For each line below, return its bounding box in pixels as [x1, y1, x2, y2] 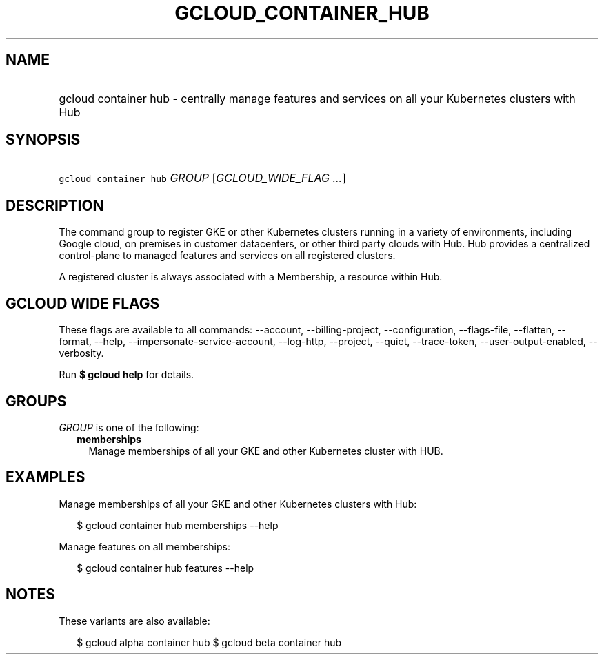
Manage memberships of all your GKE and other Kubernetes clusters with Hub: [59, 497, 417, 510]
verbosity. [59, 347, 104, 360]
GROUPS [6, 392, 67, 410]
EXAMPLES [6, 468, 85, 486]
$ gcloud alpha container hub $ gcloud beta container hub [77, 636, 342, 648]
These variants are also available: [59, 615, 210, 627]
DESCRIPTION [6, 196, 104, 214]
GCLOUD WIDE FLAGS [6, 294, 160, 312]
